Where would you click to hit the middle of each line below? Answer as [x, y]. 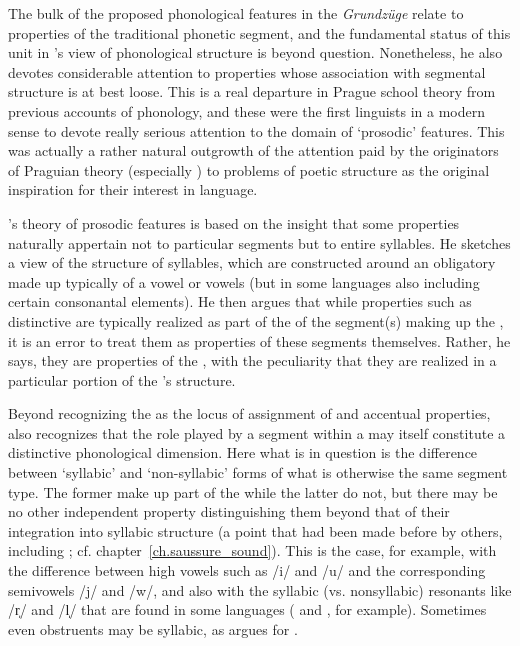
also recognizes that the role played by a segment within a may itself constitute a [257, 432]
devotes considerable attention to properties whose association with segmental [247, 71]
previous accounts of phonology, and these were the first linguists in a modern [247, 110]
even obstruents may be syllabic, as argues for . [153, 628]
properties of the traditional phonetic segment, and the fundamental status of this [259, 32]
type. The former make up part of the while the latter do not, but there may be [253, 491]
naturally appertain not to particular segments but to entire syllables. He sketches [259, 242]
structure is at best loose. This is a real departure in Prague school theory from [252, 91]
